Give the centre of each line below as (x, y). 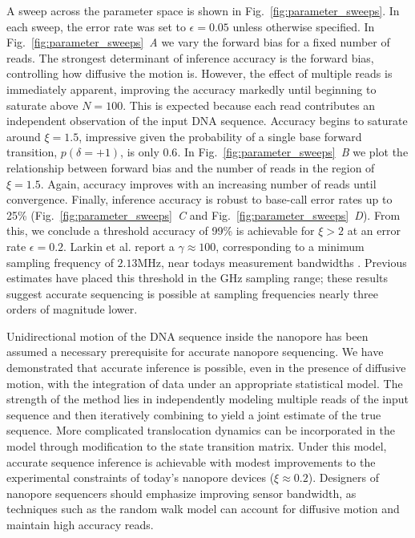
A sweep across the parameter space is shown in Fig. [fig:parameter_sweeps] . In (203, 10)
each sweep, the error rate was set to (96, 26)
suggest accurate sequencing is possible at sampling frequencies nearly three (192, 293)
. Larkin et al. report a (119, 246)
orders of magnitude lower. (72, 309)
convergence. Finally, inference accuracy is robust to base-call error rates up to (199, 199)
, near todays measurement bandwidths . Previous (284, 262)
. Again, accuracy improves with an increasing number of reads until (208, 183)
